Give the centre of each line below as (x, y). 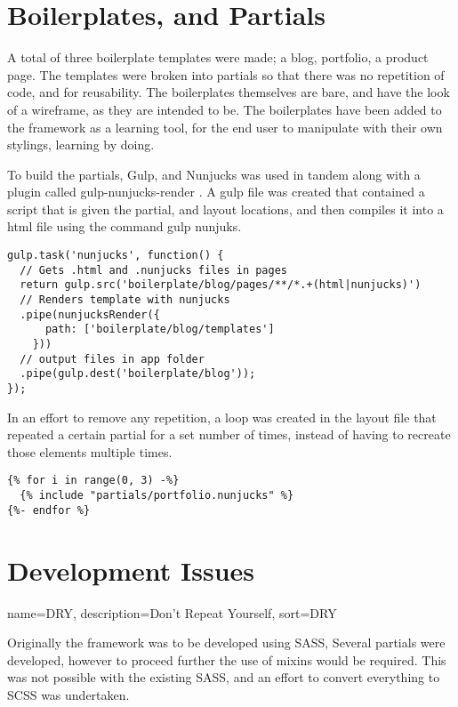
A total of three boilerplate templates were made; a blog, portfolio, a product (218, 57)
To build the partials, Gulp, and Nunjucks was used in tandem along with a (214, 174)
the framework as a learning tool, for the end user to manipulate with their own (225, 127)
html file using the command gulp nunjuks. (125, 226)
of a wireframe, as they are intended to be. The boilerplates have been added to (225, 109)
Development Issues (131, 570)
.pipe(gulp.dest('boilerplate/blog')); (138, 374)
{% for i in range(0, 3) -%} (93, 481)
